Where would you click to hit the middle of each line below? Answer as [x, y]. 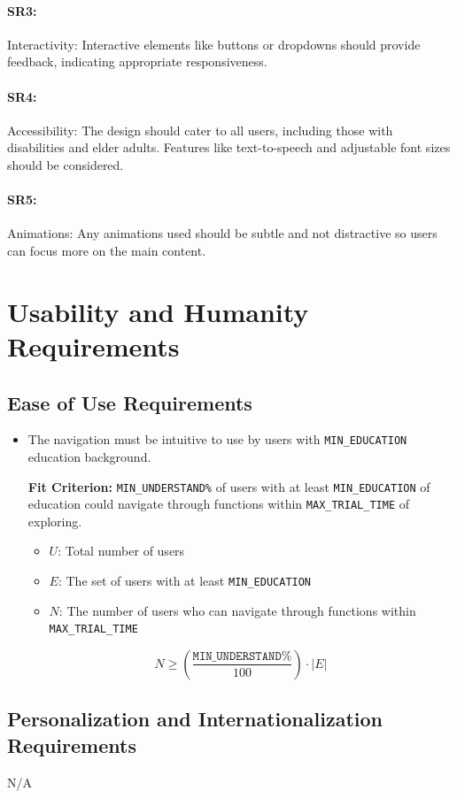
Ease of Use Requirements [130, 402]
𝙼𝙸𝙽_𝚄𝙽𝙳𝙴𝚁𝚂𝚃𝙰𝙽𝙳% [242, 656]
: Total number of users [121, 551]
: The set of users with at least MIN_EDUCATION [185, 581]
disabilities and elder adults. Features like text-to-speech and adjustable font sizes [229, 147]
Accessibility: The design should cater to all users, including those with [200, 130]
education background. [89, 456]
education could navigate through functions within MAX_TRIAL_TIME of [218, 504]
